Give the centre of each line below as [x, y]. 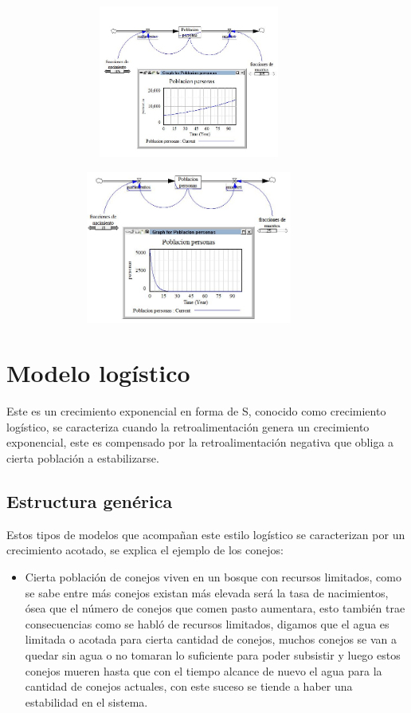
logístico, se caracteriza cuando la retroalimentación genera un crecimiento [188, 426]
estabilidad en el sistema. [86, 701]
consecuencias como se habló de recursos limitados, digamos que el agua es [207, 623]
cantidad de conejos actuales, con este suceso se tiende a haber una [189, 686]
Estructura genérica [90, 501]
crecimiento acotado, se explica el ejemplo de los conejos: [145, 550]
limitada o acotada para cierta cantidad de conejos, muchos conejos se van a [211, 639]
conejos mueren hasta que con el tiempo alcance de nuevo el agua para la [204, 670]
